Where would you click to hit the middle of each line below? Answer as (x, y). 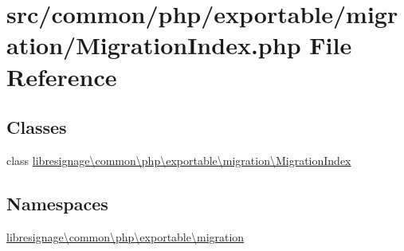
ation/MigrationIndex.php (154, 45)
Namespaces (57, 203)
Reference (62, 76)
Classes (37, 127)
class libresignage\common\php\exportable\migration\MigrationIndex (179, 160)
